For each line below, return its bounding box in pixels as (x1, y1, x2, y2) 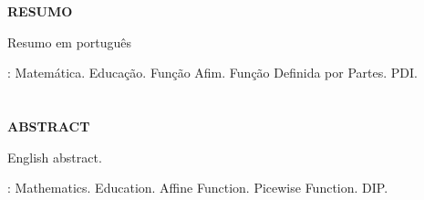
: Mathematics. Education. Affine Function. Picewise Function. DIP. (7, 178, 388, 197)
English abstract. (7, 147, 102, 166)
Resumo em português (7, 32, 132, 51)
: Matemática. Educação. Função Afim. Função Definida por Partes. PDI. (7, 63, 418, 82)
